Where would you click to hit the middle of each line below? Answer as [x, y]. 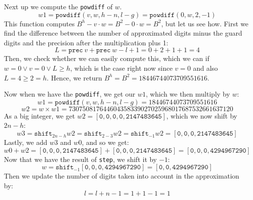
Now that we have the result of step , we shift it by [80, 159]
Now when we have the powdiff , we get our [70, 94]
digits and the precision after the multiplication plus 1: [86, 42]
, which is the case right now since [121, 68]
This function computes [39, 23]
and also [206, 68]
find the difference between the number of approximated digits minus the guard [123, 33]
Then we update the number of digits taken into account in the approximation [122, 176]
